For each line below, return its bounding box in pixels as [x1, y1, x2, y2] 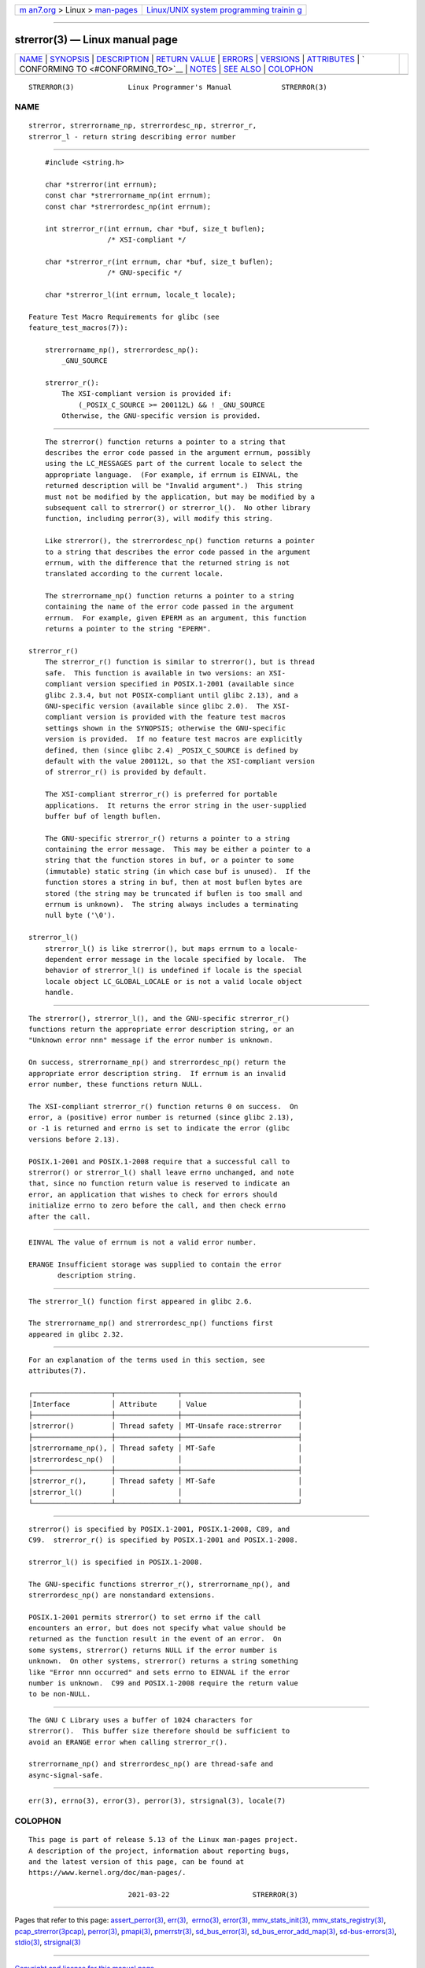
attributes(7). [28, 1367, 87, 1375]
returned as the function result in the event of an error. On [28, 1634, 283, 1644]
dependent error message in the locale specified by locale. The [44, 955, 307, 964]
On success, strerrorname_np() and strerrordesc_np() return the [28, 1058, 286, 1067]
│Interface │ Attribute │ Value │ [28, 1400, 303, 1408]
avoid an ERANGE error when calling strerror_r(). [28, 1737, 228, 1747]
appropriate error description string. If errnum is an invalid [28, 1069, 286, 1078]
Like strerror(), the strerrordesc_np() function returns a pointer [44, 536, 315, 546]
